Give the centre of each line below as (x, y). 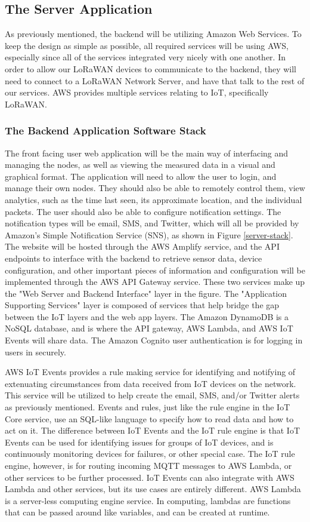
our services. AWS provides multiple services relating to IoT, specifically (137, 92)
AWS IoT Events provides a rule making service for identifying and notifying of (150, 372)
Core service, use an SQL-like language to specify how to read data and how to (149, 418)
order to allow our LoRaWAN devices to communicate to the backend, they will (151, 68)
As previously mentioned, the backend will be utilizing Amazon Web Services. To (153, 34)
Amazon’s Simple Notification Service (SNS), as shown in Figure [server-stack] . (149, 234)
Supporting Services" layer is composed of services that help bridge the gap (142, 305)
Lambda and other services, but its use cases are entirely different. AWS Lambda (153, 489)
